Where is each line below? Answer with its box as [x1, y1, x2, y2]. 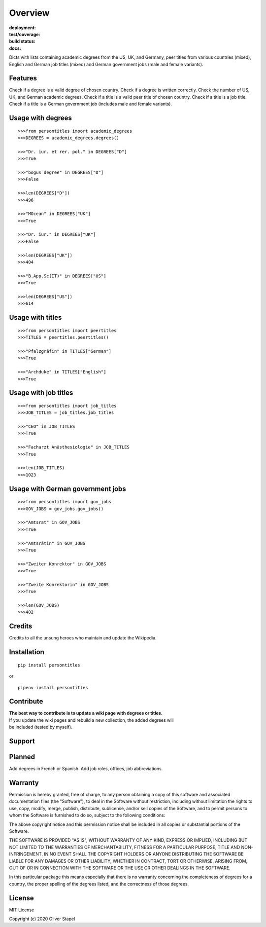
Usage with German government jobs [9, 484, 127, 493]
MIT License [9, 907, 34, 913]
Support [9, 737, 35, 745]
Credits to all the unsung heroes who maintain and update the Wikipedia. [9, 635, 157, 641]
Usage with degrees [9, 114, 72, 122]
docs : [9, 45, 22, 51]
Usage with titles [9, 313, 62, 322]
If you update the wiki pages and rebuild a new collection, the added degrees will [9, 717, 174, 723]
